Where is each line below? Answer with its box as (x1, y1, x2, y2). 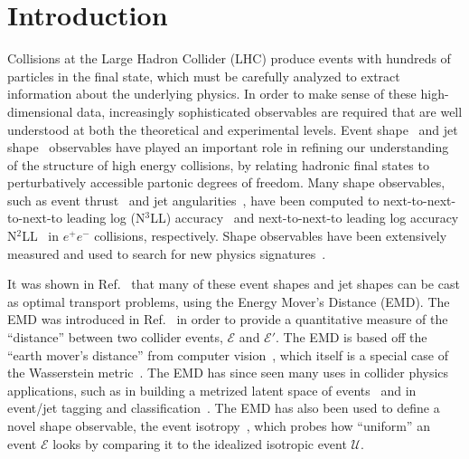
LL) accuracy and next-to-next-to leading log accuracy (150, 208, 459, 227)
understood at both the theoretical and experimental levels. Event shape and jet (7, 120, 458, 139)
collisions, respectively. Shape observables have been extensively (94, 226, 447, 245)
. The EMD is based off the (276, 328, 427, 347)
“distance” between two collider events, (7, 328, 223, 347)
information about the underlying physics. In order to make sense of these (7, 84, 417, 103)
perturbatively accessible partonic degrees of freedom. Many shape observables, (7, 173, 446, 192)
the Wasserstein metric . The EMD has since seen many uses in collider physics (7, 363, 449, 382)
